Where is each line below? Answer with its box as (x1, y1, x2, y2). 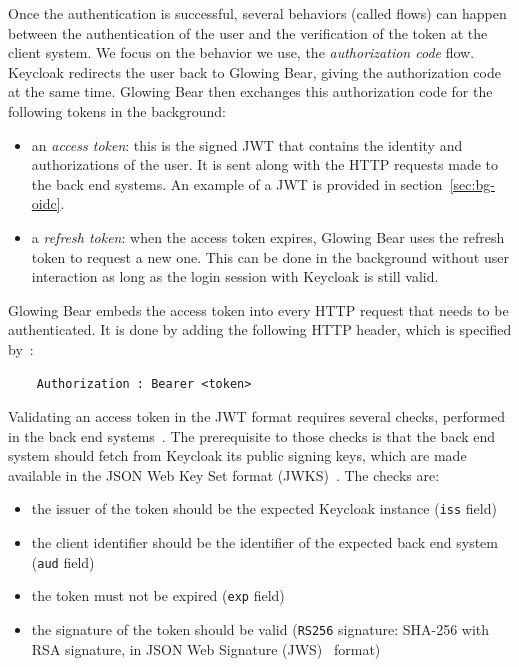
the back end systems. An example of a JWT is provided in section (31, 173, 443, 194)
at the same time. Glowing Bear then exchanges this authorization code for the (8, 81, 493, 102)
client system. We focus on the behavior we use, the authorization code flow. (8, 42, 475, 63)
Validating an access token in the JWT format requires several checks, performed (8, 406, 505, 427)
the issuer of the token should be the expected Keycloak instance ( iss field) (31, 498, 497, 519)
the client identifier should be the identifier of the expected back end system (31, 532, 498, 553)
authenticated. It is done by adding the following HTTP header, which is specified (8, 319, 512, 340)
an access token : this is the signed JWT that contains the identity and (31, 134, 463, 155)
